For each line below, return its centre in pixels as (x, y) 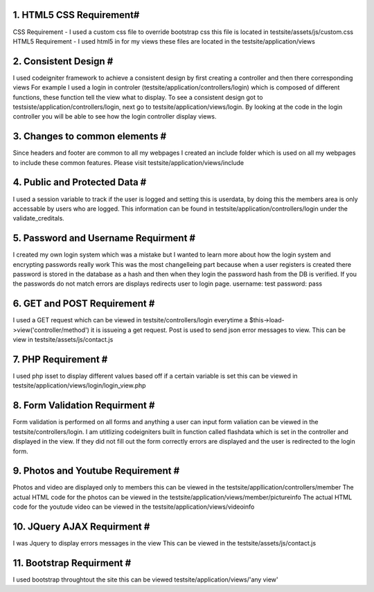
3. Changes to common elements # (90, 136)
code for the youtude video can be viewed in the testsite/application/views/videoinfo (134, 507)
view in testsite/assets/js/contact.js (63, 340)
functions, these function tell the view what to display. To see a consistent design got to (138, 97)
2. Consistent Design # (63, 61)
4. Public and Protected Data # (80, 183)
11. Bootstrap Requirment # (72, 563)
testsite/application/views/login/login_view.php (79, 385)
